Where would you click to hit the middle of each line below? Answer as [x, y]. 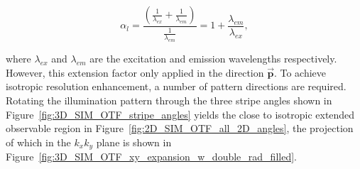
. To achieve [300, 72]
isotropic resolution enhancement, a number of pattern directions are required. [176, 86]
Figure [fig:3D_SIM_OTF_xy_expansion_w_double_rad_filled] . [151, 157]
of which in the [38, 142]
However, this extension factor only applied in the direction [135, 72]
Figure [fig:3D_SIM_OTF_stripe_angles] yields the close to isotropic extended [180, 114]
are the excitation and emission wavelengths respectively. [213, 59]
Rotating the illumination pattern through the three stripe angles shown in [169, 100]
